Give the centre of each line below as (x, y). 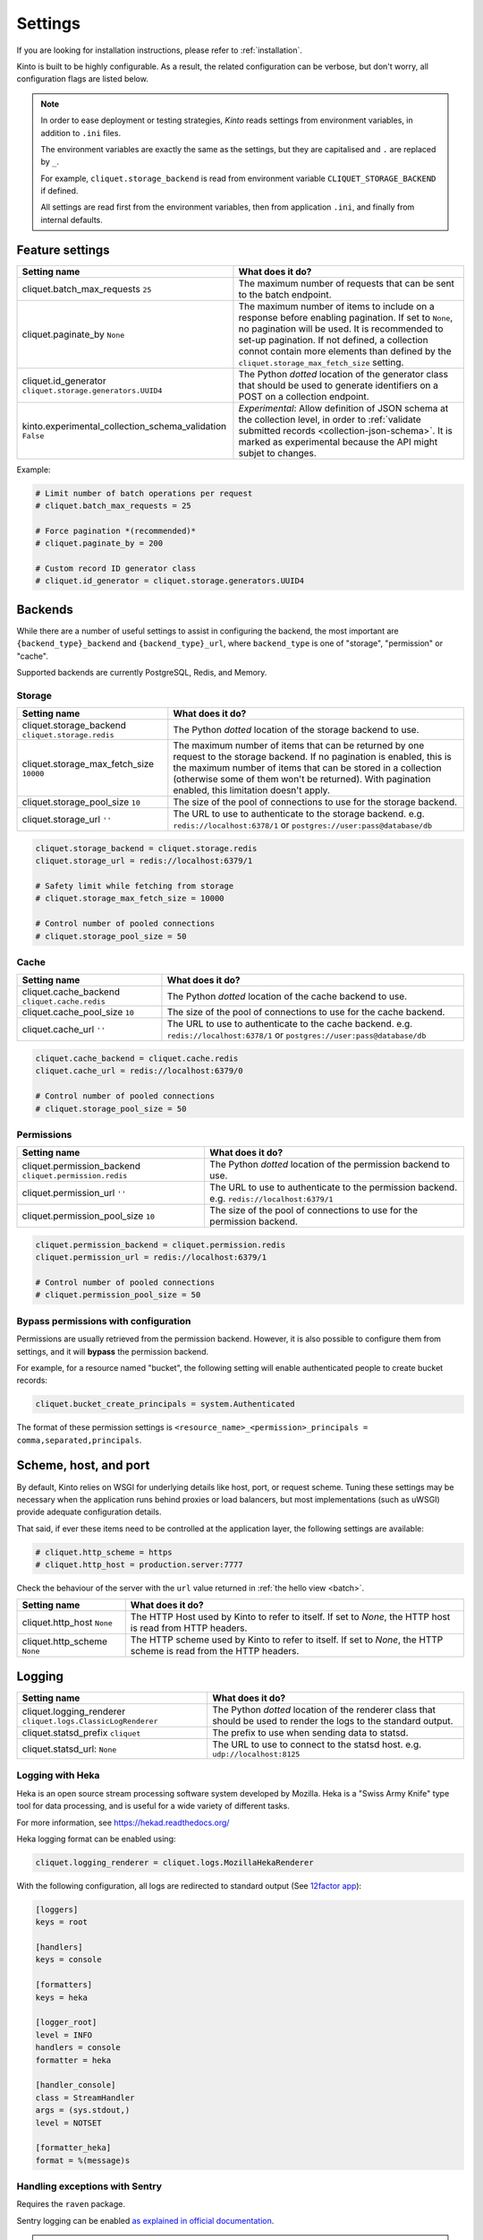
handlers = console (78, 2048)
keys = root (62, 1922)
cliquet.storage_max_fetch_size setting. (321, 362)
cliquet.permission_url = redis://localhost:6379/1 (151, 1258)
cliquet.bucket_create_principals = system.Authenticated (165, 1404)
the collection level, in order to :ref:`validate (330, 419)
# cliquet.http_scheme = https (104, 1552)
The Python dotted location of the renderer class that (323, 1710)
